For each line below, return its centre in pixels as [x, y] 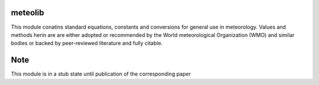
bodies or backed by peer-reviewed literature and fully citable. [87, 43]
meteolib [27, 13]
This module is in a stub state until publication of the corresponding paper [101, 74]
